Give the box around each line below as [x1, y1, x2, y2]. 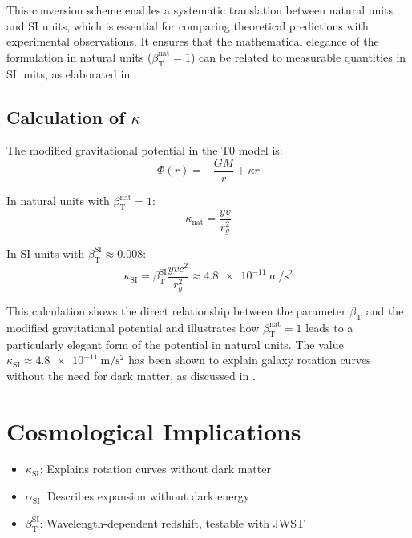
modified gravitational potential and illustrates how [6, 319, 260, 335]
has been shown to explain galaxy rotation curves [128, 351, 371, 368]
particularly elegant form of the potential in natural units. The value [6, 335, 344, 352]
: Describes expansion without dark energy [40, 488, 250, 504]
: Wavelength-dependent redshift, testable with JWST [39, 514, 305, 531]
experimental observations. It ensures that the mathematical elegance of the [6, 33, 379, 50]
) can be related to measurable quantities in [190, 48, 406, 65]
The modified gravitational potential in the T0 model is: [6, 142, 283, 159]
